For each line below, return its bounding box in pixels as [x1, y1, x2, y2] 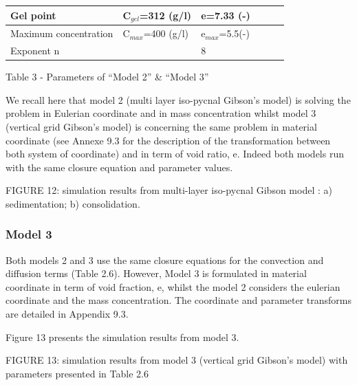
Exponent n [10, 43, 60, 58]
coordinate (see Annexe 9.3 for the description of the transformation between [6, 133, 331, 147]
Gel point [10, 8, 56, 22]
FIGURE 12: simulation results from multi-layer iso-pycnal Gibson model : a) [6, 183, 332, 197]
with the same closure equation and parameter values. [6, 159, 233, 174]
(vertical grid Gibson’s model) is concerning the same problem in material [6, 119, 317, 133]
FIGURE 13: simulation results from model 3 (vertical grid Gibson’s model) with [6, 353, 348, 367]
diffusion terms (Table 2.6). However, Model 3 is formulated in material [6, 266, 307, 280]
